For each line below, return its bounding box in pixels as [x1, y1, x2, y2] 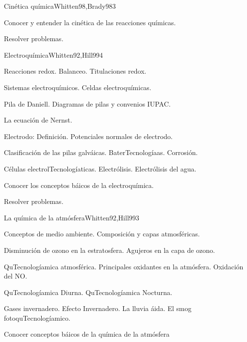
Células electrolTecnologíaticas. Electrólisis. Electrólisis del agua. [4, 163, 197, 173]
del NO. [4, 271, 27, 281]
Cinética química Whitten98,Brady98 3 [4, 1, 116, 11]
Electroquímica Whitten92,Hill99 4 [4, 49, 103, 60]
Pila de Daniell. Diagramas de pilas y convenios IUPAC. [4, 98, 171, 109]
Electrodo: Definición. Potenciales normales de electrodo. [4, 131, 173, 141]
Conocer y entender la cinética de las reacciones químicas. [4, 17, 176, 27]
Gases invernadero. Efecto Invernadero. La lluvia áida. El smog [4, 303, 192, 313]
